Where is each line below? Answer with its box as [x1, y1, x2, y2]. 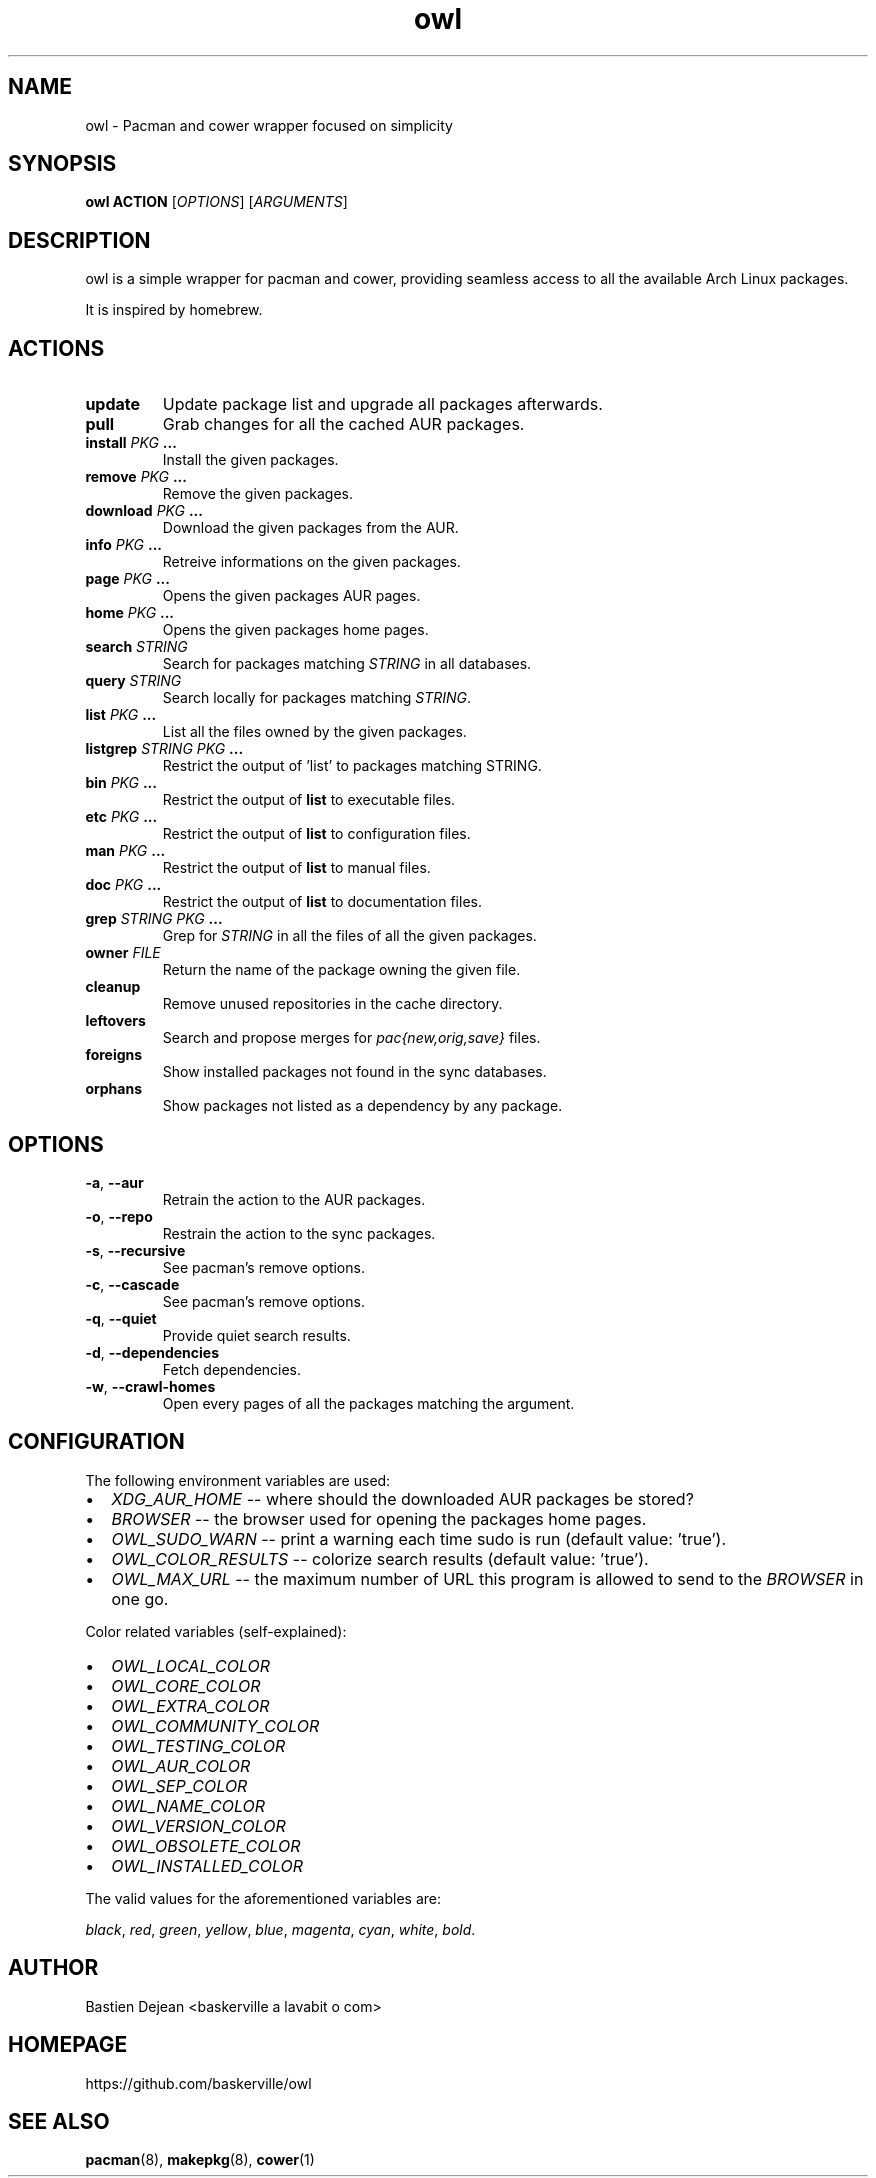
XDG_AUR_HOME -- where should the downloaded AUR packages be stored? [111, 1488, 694, 1509]
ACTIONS [8, 335, 105, 361]
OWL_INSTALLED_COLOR [111, 1855, 304, 1876]
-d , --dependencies [85, 1343, 219, 1361]
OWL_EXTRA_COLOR [111, 1695, 270, 1716]
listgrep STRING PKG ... [85, 740, 244, 758]
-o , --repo [85, 1207, 153, 1225]
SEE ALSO [8, 2108, 110, 2134]
